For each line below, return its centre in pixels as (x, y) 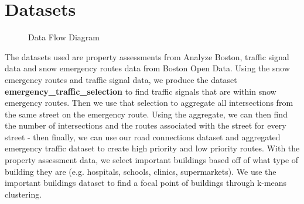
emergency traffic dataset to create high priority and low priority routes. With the (152, 148)
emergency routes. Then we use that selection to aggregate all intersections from (149, 103)
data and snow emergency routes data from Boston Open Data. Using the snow (147, 68)
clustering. (23, 194)
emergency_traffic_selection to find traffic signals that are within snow (141, 91)
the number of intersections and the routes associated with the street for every (146, 125)
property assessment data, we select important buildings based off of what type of (152, 160)
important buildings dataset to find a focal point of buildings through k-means (146, 183)
